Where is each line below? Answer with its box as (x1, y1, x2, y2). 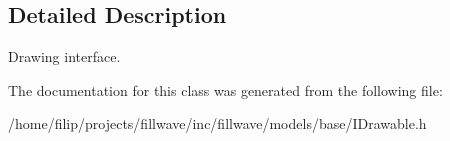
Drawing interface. (8, 46, 121, 67)
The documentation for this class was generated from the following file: (8, 79, 443, 100)
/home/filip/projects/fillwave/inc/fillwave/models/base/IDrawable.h (8, 113, 427, 134)
